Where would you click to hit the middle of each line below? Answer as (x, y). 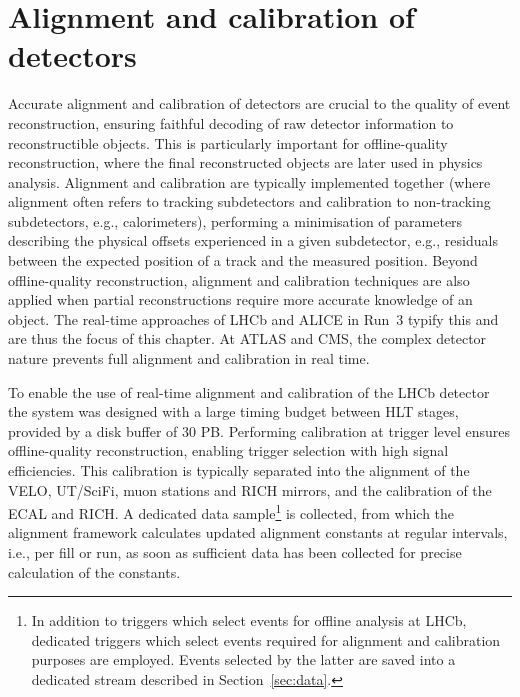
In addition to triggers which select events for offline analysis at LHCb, (249, 620)
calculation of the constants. (94, 571)
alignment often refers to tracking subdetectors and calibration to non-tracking (249, 201)
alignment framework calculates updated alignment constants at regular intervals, (258, 532)
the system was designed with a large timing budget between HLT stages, (233, 411)
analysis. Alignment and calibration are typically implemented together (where (249, 181)
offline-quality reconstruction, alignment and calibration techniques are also (239, 279)
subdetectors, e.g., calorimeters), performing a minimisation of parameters (235, 220)
